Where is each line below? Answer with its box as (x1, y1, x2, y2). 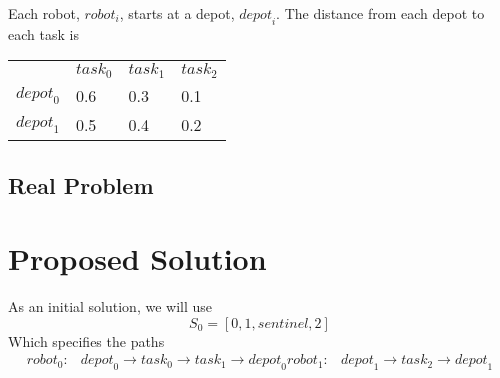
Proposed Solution (8, 238, 267, 279)
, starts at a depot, (119, 3, 235, 23)
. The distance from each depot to (276, 3, 485, 23)
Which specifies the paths (8, 330, 165, 351)
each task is (8, 23, 79, 44)
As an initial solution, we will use (8, 296, 213, 317)
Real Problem (8, 169, 154, 200)
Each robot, (8, 3, 80, 23)
